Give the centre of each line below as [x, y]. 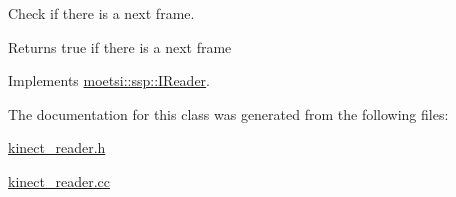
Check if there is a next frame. [101, 13]
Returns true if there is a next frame [120, 46]
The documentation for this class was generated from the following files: [228, 113]
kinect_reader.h [57, 147]
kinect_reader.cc [59, 180]
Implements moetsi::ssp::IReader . [109, 80]
